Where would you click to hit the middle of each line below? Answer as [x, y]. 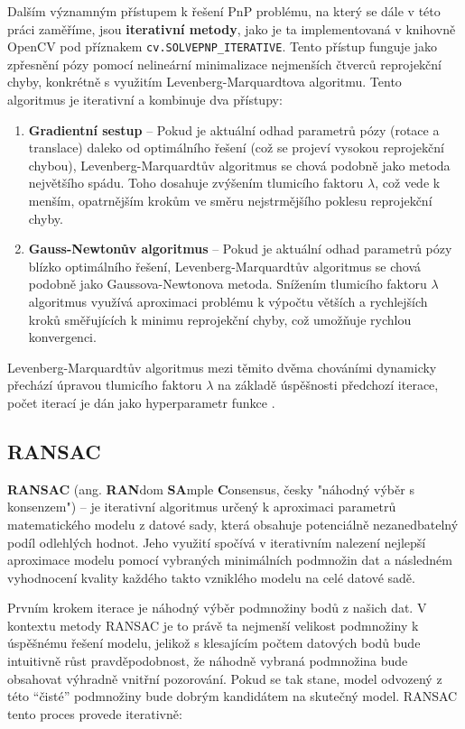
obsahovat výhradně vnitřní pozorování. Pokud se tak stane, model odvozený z [225, 678]
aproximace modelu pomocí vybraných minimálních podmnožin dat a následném [230, 560]
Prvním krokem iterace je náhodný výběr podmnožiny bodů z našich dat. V [217, 608]
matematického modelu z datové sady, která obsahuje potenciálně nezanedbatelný [233, 524]
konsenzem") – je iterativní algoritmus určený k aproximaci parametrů [202, 507]
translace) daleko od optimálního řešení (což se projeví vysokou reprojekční [236, 148]
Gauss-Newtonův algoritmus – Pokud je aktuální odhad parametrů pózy [240, 249]
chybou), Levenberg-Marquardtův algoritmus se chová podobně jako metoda [239, 165]
